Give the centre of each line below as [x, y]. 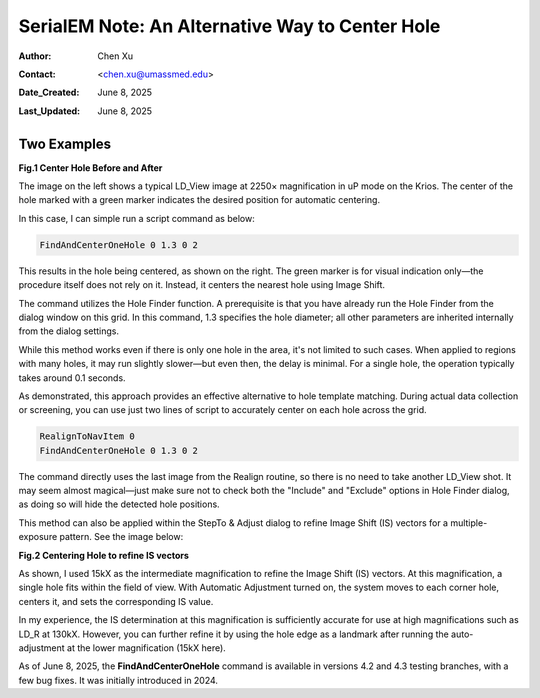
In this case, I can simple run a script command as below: [136, 218]
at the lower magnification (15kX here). [146, 647]
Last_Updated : [49, 111]
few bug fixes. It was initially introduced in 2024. [118, 680]
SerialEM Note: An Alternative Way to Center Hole [229, 26]
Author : [35, 56]
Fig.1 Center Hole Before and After [90, 167]
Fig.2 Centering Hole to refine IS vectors [104, 555]
